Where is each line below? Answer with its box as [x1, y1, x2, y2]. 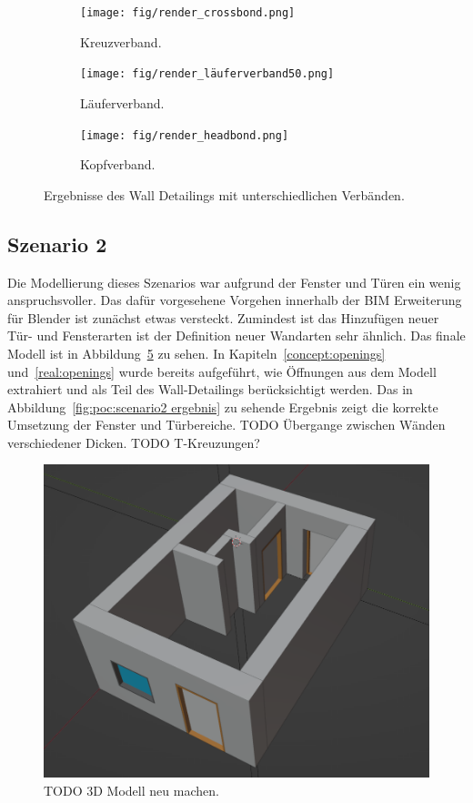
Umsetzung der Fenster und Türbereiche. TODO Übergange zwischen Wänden [7, 415, 446, 434]
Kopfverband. [80, 155, 156, 174]
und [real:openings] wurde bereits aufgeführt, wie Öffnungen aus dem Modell [7, 361, 437, 381]
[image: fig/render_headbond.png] [80, 128, 289, 142]
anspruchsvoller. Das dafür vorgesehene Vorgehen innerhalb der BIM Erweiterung [7, 290, 462, 310]
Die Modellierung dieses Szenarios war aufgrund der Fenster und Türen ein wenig [7, 272, 461, 291]
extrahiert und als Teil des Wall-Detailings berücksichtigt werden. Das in [7, 380, 413, 399]
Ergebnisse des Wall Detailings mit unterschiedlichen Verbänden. [44, 185, 405, 204]
